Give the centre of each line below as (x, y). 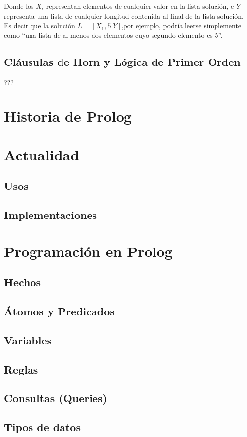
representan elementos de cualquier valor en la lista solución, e (140, 6)
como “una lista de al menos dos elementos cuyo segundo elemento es (108, 35)
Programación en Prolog (88, 251)
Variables (28, 340)
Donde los (19, 6)
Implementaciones (51, 215)
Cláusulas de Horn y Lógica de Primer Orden (122, 61)
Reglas (21, 369)
